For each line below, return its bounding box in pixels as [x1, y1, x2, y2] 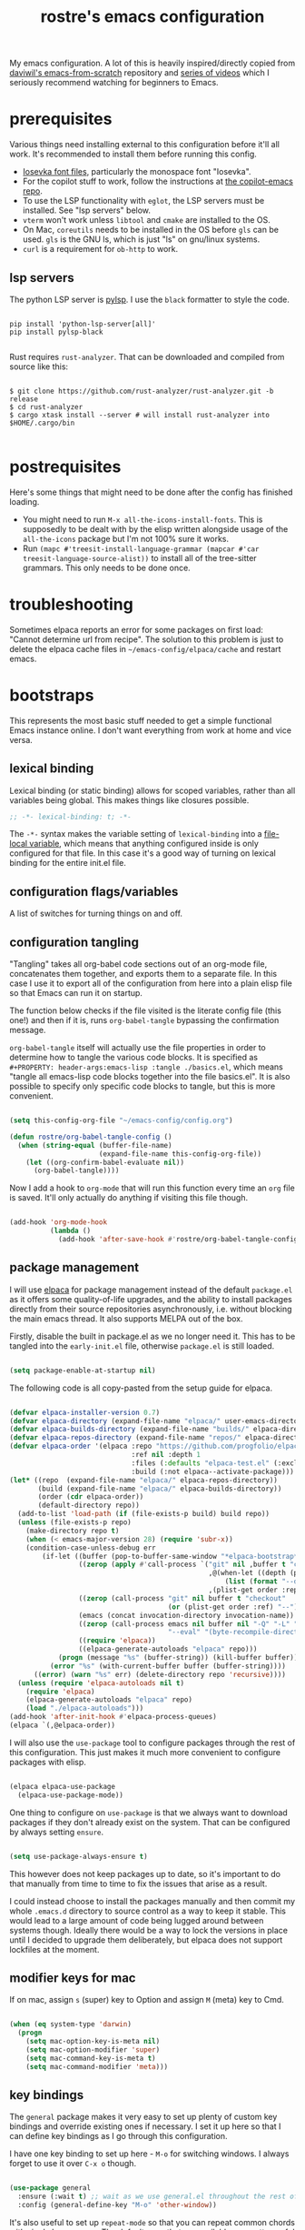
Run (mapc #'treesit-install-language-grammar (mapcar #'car [22, 543, 260, 554]
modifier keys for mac [9, 1970, 136, 1985]
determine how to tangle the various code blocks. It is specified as [9, 1052, 259, 1063]
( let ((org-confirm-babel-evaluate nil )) [25, 1158, 184, 1167]
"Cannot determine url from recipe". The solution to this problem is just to [9, 634, 284, 645]
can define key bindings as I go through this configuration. [9, 2131, 228, 2142]
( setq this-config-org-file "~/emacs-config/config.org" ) [9, 1116, 233, 1125]
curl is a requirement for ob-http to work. [22, 244, 179, 255]
